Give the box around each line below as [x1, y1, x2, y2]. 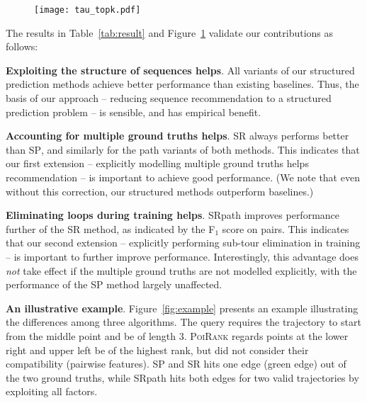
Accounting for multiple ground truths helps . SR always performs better [6, 128, 349, 143]
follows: [6, 39, 38, 54]
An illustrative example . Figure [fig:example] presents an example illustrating [6, 300, 358, 315]
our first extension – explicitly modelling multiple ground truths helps [6, 156, 309, 171]
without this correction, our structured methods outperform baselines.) [6, 183, 314, 198]
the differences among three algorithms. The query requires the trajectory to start [6, 314, 361, 329]
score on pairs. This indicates [222, 221, 349, 236]
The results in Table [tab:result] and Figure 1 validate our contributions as [6, 25, 334, 40]
